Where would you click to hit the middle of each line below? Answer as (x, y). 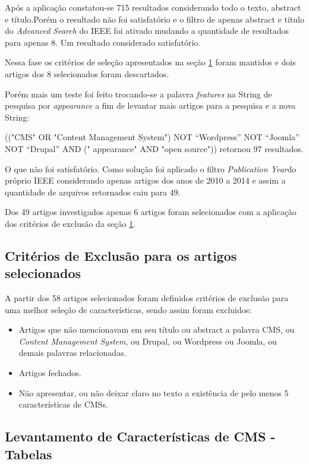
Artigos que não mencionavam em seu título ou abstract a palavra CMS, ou (157, 329)
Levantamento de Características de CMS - (140, 436)
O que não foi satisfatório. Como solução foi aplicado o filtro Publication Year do (151, 168)
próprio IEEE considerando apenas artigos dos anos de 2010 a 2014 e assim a (145, 180)
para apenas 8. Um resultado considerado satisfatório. (103, 42)
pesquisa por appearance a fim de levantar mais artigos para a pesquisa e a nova (150, 105)
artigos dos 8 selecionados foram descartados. (87, 73)
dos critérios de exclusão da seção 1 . (70, 223)
